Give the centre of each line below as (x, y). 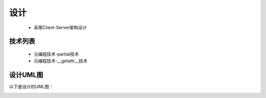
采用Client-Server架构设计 (60, 27)
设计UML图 (26, 75)
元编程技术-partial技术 (56, 54)
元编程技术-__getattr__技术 (61, 61)
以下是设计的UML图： (31, 87)
